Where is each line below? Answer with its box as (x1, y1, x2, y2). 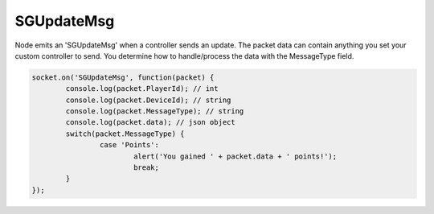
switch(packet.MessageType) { (65, 129, 185, 138)
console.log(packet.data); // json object (65, 117, 236, 127)
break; (133, 163, 160, 172)
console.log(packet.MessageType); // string (65, 107, 244, 116)
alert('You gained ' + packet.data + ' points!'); (133, 151, 338, 161)
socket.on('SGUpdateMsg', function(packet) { (31, 72, 215, 82)
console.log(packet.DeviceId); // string (65, 95, 231, 105)
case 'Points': (99, 141, 160, 150)
